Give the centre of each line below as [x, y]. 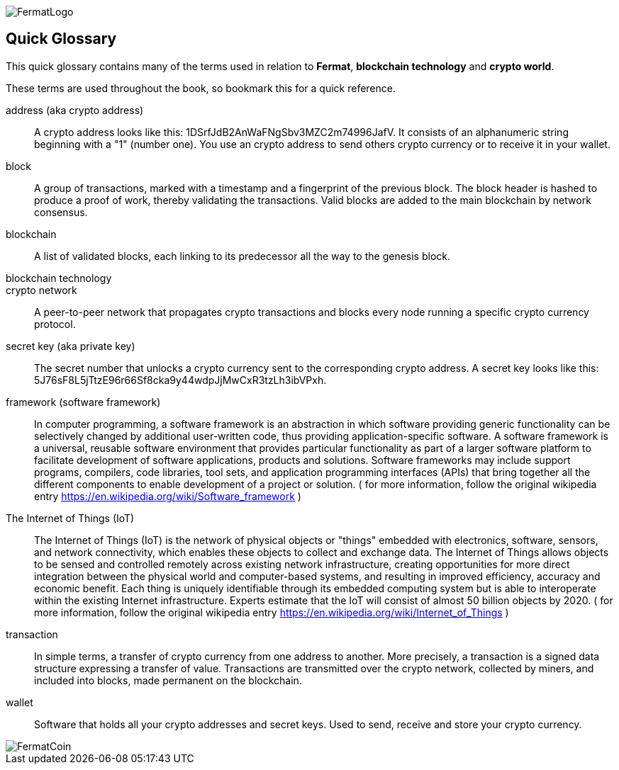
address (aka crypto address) [75, 110]
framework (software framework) [83, 402]
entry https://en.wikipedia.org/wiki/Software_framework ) [168, 496]
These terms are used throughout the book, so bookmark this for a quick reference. [201, 88]
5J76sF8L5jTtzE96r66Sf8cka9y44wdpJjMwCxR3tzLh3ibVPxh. [180, 380]
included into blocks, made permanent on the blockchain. [168, 680]
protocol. [55, 324]
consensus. [61, 212]
